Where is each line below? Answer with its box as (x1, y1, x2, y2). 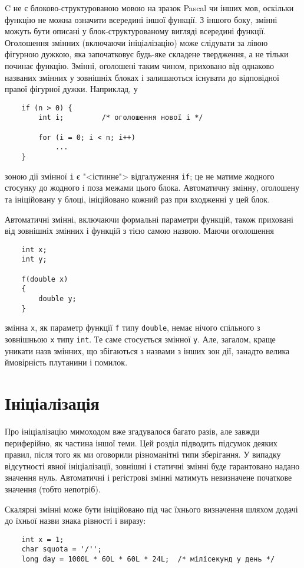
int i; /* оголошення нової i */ (38, 113, 203, 122)
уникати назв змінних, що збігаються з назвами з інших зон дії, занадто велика (5, 344, 290, 357)
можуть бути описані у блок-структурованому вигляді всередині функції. (5, 25, 266, 37)
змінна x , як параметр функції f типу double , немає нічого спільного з (5, 321, 260, 334)
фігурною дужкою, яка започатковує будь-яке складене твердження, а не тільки (5, 48, 289, 60)
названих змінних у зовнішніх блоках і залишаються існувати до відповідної (5, 71, 279, 83)
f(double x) (21, 275, 68, 283)
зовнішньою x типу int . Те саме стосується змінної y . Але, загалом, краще (5, 332, 276, 345)
